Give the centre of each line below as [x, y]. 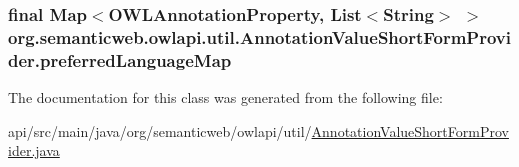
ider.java [34, 150]
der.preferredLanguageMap [120, 59]
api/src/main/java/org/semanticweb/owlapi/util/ [160, 130]
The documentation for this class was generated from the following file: [225, 97]
